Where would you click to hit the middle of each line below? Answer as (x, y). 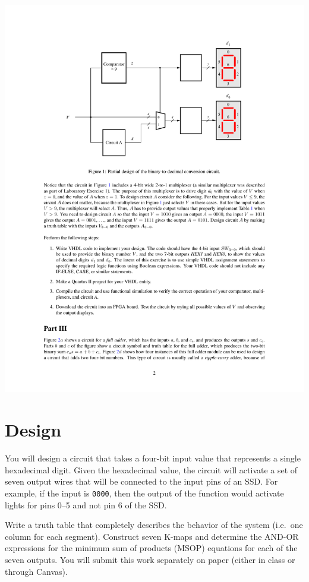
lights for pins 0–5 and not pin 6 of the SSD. (86, 504)
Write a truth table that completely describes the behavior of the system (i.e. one (154, 525)
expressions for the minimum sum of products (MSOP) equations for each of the (151, 548)
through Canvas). (36, 571)
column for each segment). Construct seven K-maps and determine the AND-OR (152, 536)
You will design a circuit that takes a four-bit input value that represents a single (153, 458)
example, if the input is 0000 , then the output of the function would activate (144, 493)
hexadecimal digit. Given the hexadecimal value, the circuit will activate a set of (151, 469)
